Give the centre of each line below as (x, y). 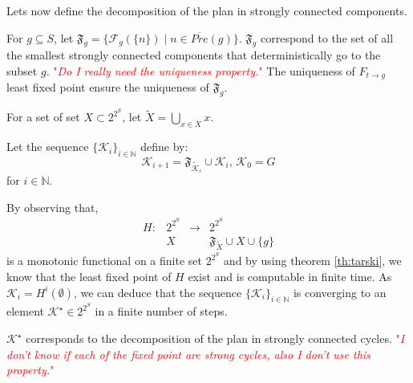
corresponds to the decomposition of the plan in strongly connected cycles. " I (215, 338)
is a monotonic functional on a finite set (104, 261)
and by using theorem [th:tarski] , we (312, 261)
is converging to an (340, 292)
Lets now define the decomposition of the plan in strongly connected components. (207, 10)
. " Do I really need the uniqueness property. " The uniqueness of (200, 70)
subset (22, 70)
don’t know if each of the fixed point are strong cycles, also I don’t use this (188, 354)
